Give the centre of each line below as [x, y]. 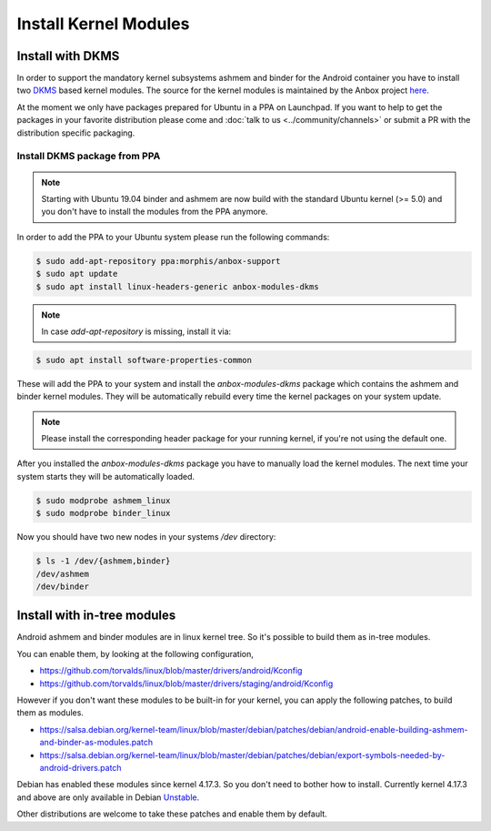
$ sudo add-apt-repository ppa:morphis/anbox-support [158, 261]
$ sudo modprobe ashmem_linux [103, 500]
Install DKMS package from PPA [89, 157]
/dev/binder [63, 586]
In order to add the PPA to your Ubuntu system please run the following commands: [173, 237]
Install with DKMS [68, 56]
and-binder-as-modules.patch [96, 743]
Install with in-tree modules [96, 616]
